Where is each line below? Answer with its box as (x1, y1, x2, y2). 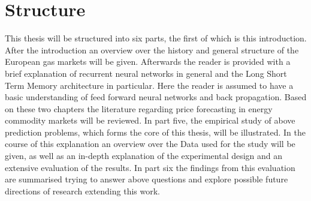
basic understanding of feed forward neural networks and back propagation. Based (5, 91, 307, 103)
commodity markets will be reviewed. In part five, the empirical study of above (5, 114, 295, 127)
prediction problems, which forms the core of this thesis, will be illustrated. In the (5, 125, 306, 138)
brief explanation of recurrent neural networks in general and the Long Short (5, 67, 287, 79)
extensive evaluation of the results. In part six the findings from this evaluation (5, 161, 295, 173)
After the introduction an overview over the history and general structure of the (5, 43, 299, 56)
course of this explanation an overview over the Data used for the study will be (5, 137, 295, 150)
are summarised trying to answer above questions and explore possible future (5, 173, 288, 185)
